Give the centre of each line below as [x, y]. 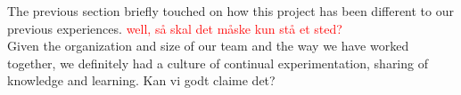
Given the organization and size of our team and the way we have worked [208, 46]
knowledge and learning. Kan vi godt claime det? [141, 80]
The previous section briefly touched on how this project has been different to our [231, 11]
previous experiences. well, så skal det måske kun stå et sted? [175, 28]
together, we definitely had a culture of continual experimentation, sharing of [218, 63]
